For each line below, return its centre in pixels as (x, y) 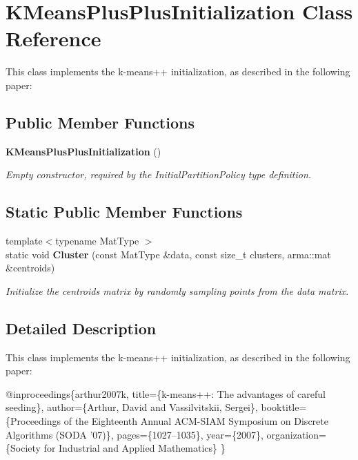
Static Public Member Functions (124, 212)
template (24, 241)
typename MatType (97, 241)
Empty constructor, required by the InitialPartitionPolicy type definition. (159, 174)
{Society (23, 448)
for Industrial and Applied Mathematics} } (135, 448)
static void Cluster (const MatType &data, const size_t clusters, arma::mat (168, 254)
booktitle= (284, 407)
